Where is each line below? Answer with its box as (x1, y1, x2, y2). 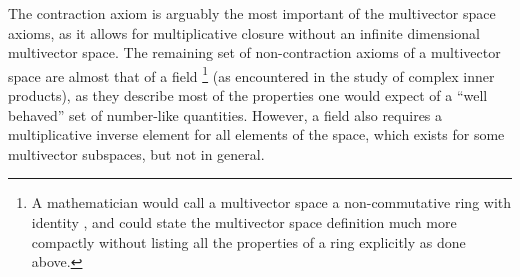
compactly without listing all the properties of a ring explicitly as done (31, 231, 466, 252)
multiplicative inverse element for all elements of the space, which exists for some (8, 124, 505, 145)
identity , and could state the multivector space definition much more (31, 212, 457, 232)
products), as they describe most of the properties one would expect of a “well (8, 85, 488, 106)
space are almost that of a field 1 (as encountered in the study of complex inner (8, 62, 495, 86)
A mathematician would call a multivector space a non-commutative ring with (31, 192, 512, 213)
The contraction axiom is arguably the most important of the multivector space (8, 3, 496, 23)
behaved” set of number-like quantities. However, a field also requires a (8, 104, 443, 125)
